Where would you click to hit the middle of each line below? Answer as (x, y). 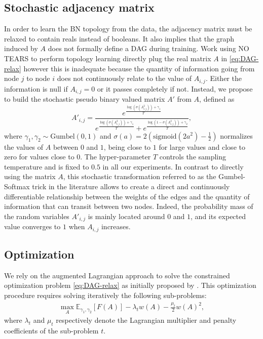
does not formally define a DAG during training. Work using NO (148, 48)
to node (38, 78)
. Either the (223, 78)
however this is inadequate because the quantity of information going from (139, 68)
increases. (116, 226)
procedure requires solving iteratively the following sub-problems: (105, 295)
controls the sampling (193, 157)
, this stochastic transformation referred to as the (140, 176)
